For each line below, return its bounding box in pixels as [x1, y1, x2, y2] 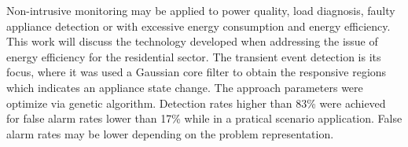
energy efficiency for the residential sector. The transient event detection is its [6, 48, 381, 64]
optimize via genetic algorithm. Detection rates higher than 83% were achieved [6, 94, 386, 111]
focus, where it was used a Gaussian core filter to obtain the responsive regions [6, 64, 387, 80]
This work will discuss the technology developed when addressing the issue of [6, 33, 378, 50]
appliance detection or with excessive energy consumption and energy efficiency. [6, 17, 391, 34]
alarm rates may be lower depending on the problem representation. [6, 125, 334, 141]
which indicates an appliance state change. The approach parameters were [6, 79, 363, 95]
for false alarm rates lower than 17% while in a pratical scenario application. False [6, 110, 402, 127]
